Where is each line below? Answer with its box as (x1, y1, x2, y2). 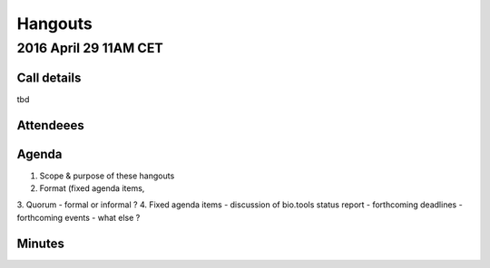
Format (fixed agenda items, (39, 183, 145, 194)
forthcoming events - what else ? (16, 212, 141, 223)
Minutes (16, 235, 65, 251)
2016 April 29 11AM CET (16, 40, 163, 56)
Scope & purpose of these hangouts (39, 170, 175, 181)
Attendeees (16, 118, 85, 133)
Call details (16, 70, 82, 85)
